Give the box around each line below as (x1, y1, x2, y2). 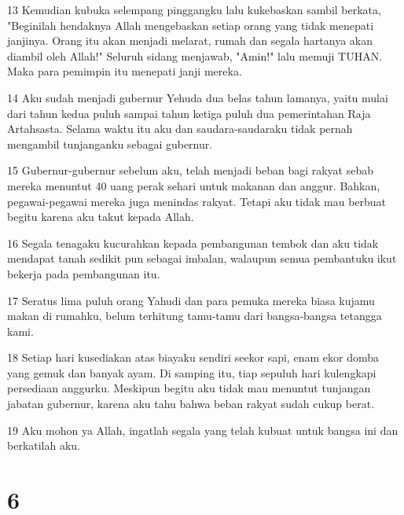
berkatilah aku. (7, 437, 81, 454)
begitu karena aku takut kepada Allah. (7, 208, 194, 225)
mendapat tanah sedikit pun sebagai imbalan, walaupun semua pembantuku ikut (7, 250, 397, 267)
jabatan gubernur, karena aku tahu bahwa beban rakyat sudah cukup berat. (7, 395, 375, 412)
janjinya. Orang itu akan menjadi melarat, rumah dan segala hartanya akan (7, 32, 373, 49)
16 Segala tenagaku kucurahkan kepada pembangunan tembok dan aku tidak (7, 234, 379, 251)
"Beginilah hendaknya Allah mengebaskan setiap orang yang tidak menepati (7, 17, 374, 33)
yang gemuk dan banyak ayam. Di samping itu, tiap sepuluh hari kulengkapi (7, 364, 376, 381)
